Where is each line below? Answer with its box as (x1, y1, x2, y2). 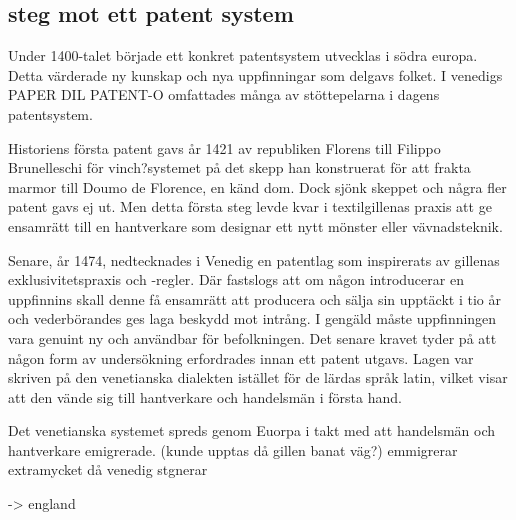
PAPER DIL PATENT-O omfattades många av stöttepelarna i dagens (8, 84, 440, 105)
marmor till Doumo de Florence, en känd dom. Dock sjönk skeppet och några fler (8, 176, 507, 197)
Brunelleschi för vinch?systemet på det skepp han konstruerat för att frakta (8, 157, 471, 178)
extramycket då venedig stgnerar (8, 459, 208, 480)
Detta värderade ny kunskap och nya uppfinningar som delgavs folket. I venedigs (8, 64, 503, 85)
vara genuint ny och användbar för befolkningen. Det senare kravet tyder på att (8, 327, 497, 348)
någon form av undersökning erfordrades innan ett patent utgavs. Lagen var (8, 347, 474, 368)
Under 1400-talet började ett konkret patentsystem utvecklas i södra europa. (8, 45, 478, 66)
